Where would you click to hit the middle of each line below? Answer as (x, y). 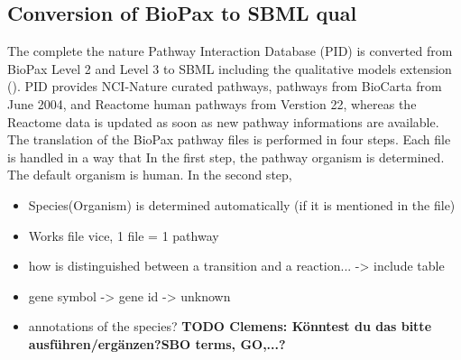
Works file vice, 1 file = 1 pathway (124, 235)
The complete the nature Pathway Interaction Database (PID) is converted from (230, 51)
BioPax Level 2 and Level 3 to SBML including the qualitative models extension (230, 68)
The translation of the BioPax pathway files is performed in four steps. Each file (229, 139)
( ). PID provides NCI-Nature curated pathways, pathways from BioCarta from (225, 86)
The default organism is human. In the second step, (150, 175)
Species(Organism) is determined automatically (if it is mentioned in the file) (242, 204)
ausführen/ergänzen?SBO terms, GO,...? (157, 343)
